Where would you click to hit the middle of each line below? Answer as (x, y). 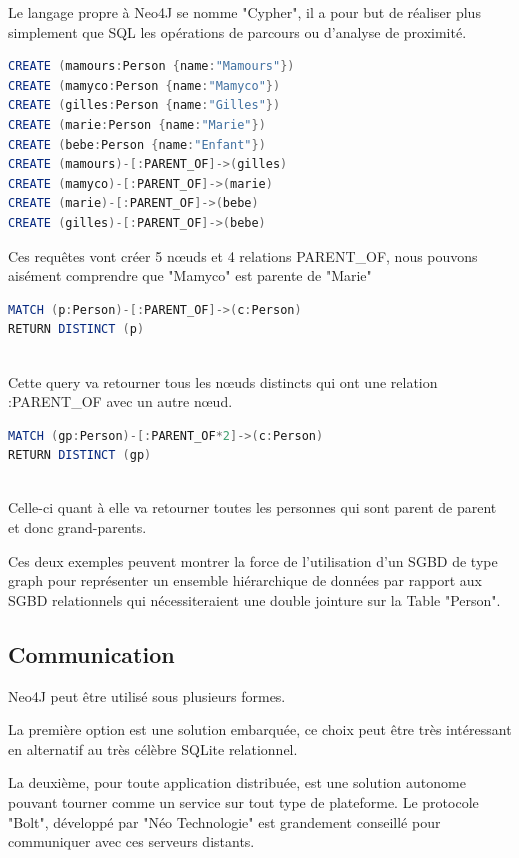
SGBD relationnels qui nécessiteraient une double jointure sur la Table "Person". (254, 599)
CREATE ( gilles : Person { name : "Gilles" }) (144, 105)
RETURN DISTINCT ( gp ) (80, 455)
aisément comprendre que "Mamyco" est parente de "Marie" (190, 275)
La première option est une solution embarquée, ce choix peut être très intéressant (260, 729)
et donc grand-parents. (77, 527)
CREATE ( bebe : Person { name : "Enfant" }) (137, 144)
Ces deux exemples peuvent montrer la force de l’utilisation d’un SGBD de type (253, 560)
